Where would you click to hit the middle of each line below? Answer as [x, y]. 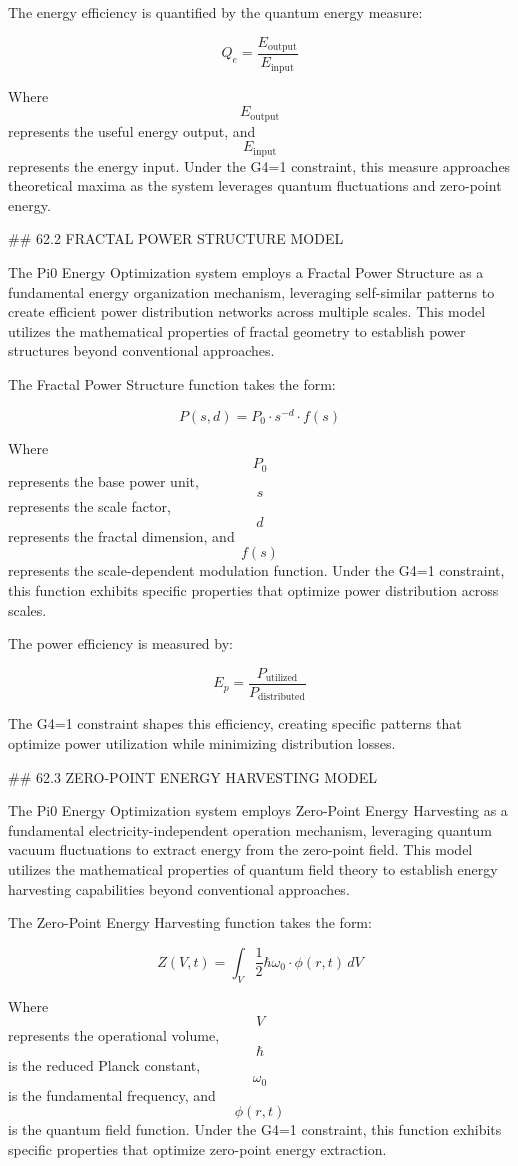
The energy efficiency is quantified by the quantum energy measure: [215, 12]
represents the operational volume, [114, 1035]
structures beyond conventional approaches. [141, 350]
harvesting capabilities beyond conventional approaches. [179, 888]
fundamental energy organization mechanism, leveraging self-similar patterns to [251, 291]
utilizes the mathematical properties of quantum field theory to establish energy [253, 868]
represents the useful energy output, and [132, 130]
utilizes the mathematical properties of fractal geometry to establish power [237, 330]
